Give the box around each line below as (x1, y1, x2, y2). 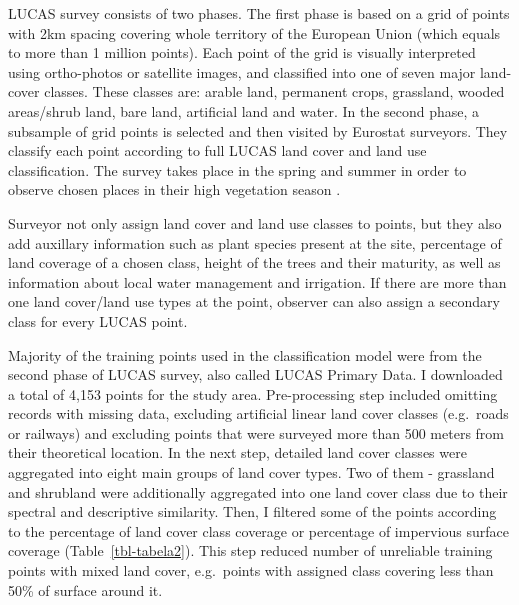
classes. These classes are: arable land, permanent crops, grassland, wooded (44, 81, 505, 102)
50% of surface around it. (8, 579, 163, 600)
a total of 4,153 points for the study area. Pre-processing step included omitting (8, 383, 498, 404)
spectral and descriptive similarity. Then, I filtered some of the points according (8, 501, 497, 522)
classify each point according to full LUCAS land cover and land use (8, 140, 427, 161)
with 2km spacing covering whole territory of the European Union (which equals (8, 22, 501, 43)
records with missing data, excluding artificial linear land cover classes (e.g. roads (8, 403, 509, 424)
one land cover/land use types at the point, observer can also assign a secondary (8, 291, 500, 312)
